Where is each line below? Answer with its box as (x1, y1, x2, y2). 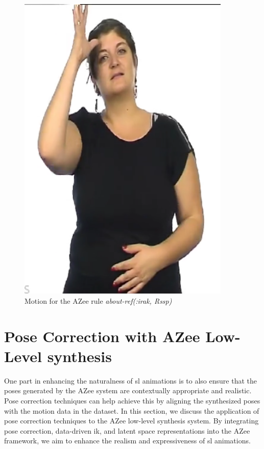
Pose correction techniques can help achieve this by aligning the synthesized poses (4, 395, 260, 406)
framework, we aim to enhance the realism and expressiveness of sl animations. (4, 435, 251, 446)
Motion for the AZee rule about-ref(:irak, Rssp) (25, 295, 172, 306)
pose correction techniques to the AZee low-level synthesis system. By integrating (4, 415, 259, 426)
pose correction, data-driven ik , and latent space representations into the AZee (4, 425, 250, 436)
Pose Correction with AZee (4, 325, 200, 346)
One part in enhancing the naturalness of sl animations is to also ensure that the (4, 375, 257, 386)
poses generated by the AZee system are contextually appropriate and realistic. (4, 385, 252, 396)
